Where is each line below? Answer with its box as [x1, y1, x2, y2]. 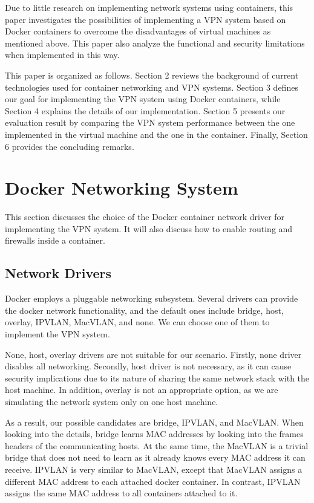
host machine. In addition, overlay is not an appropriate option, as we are [5, 383, 278, 396]
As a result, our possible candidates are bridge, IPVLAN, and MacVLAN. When [5, 415, 304, 428]
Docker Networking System [5, 175, 238, 200]
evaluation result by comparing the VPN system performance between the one [5, 116, 295, 129]
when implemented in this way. [5, 48, 120, 61]
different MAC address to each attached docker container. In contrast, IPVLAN [5, 475, 301, 487]
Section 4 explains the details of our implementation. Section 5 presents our [5, 104, 286, 117]
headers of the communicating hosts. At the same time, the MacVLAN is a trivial [5, 439, 309, 452]
